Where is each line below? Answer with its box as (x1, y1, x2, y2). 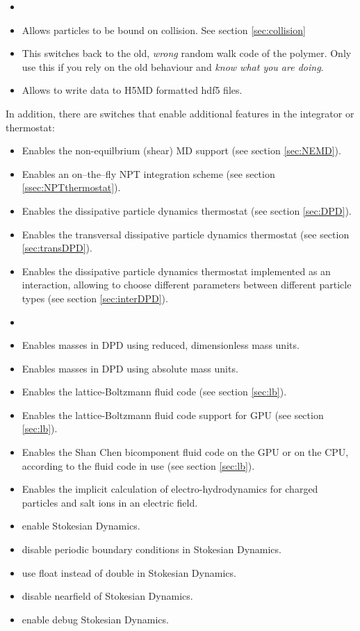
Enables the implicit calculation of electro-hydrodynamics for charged (22, 482, 318, 496)
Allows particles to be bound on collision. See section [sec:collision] (22, 22, 306, 37)
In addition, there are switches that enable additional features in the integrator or (6, 106, 354, 120)
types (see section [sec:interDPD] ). (22, 290, 168, 305)
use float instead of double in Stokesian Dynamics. (22, 565, 236, 580)
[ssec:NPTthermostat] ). (22, 180, 121, 195)
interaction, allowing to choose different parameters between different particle (22, 277, 352, 292)
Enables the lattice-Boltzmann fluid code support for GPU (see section (22, 407, 324, 422)
